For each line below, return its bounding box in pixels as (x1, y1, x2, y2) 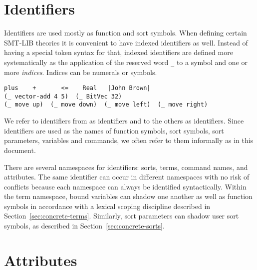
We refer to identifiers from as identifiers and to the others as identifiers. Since (4, 115, 244, 126)
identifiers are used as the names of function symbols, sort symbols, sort (4, 125, 224, 135)
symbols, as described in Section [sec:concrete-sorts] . (4, 220, 165, 231)
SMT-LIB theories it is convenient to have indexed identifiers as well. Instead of (4, 37, 248, 47)
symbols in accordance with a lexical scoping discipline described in (4, 200, 211, 211)
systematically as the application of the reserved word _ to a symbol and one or (4, 56, 248, 67)
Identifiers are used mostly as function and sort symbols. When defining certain (4, 27, 247, 38)
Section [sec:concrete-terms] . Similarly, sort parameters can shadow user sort (4, 210, 239, 221)
